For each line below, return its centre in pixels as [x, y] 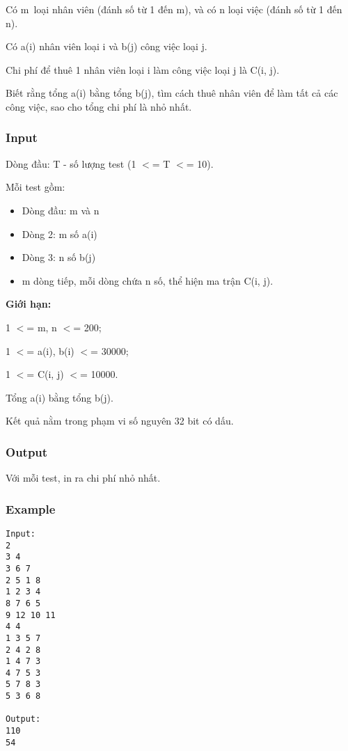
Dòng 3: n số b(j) [59, 257]
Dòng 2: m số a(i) [60, 234]
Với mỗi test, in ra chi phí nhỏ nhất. [83, 478]
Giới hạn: [29, 304]
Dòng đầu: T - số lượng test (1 [71, 163]
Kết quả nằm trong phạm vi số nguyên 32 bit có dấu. [120, 421]
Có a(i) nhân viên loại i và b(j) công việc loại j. [106, 46]
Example [31, 508]
